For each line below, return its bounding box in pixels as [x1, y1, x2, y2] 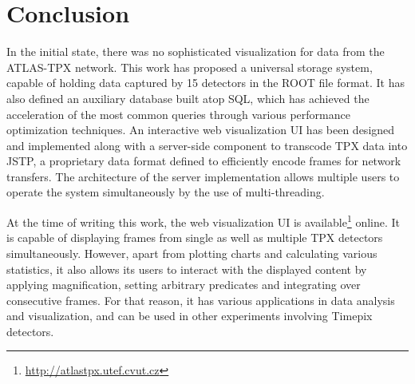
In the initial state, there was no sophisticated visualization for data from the [6, 43, 385, 60]
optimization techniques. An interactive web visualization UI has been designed [6, 121, 395, 138]
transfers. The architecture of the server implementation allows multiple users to [6, 168, 400, 184]
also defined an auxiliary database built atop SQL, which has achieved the [6, 89, 370, 106]
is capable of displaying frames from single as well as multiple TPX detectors [6, 229, 383, 246]
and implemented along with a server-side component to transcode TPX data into [6, 137, 408, 153]
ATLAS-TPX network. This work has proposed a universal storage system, [6, 58, 373, 75]
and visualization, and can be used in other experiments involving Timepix [6, 307, 373, 324]
